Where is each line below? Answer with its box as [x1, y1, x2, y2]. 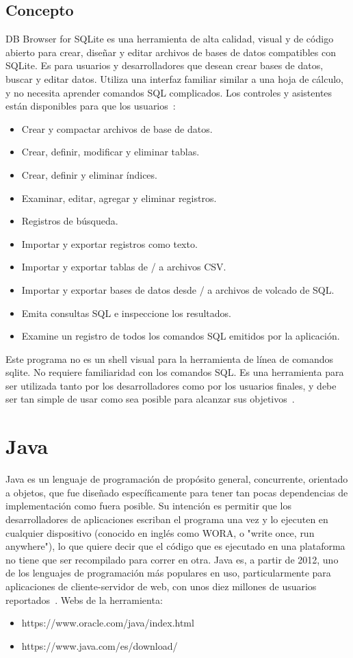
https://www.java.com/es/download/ [21, 638, 178, 653]
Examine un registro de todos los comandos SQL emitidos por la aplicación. [21, 329, 340, 343]
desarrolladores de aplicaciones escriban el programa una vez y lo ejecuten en [5, 511, 328, 526]
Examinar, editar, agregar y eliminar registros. [21, 190, 217, 205]
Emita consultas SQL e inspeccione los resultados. [21, 305, 231, 320]
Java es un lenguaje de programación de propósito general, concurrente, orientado [5, 472, 348, 486]
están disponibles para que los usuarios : [5, 99, 176, 113]
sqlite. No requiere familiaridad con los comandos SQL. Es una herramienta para [5, 365, 344, 379]
